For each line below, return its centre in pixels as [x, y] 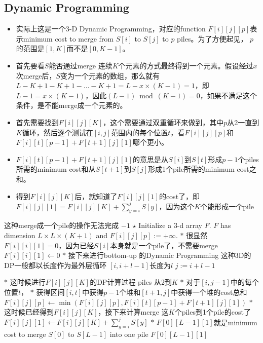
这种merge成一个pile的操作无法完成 [62, 225]
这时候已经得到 [29, 312]
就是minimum [235, 322]
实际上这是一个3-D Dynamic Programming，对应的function [111, 29]
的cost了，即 [179, 196]
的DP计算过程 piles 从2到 [131, 282]
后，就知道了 [96, 196]
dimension [20, 235]
